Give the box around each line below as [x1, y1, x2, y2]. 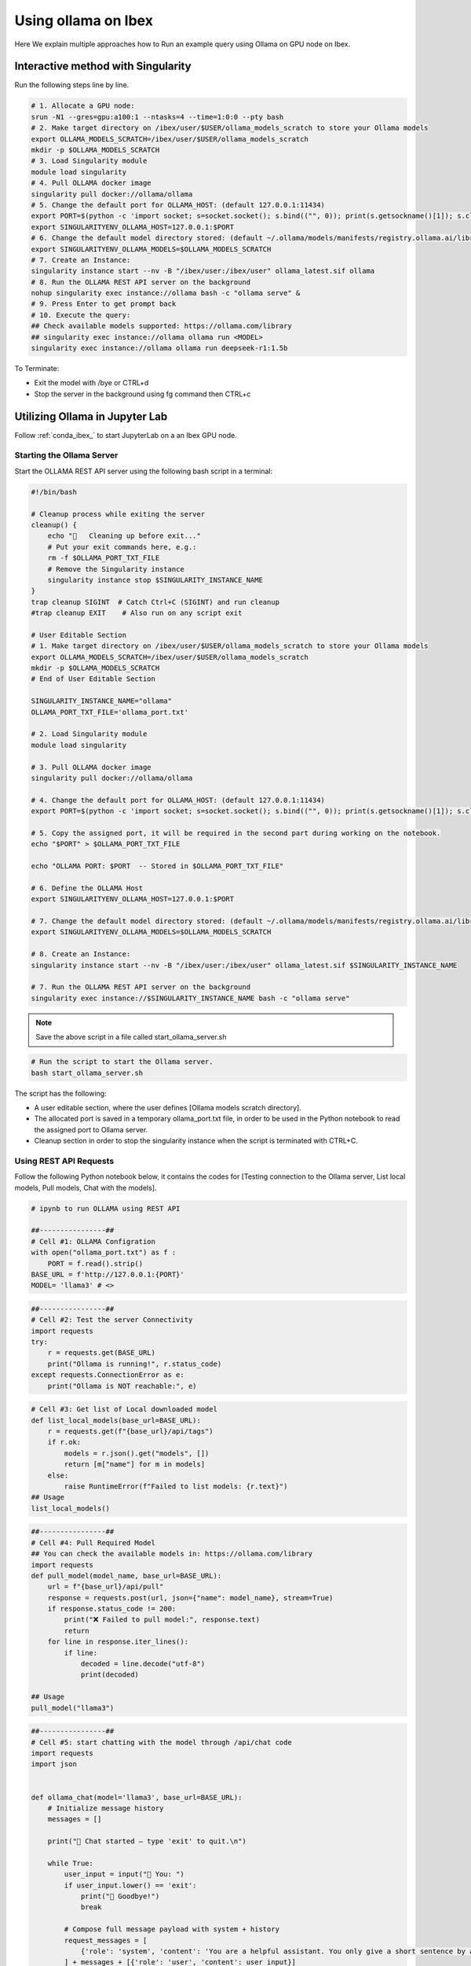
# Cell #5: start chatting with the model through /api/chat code [31, 1738, 292, 1747]
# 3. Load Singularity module [31, 156, 148, 165]
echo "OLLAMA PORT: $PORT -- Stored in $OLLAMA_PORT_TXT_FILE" [31, 862, 284, 871]
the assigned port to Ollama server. [34, 1125, 148, 1134]
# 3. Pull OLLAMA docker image [31, 763, 152, 771]
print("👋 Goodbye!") [80, 1892, 160, 1901]
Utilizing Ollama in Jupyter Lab [14, 410, 168, 423]
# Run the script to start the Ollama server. [31, 1058, 214, 1066]
